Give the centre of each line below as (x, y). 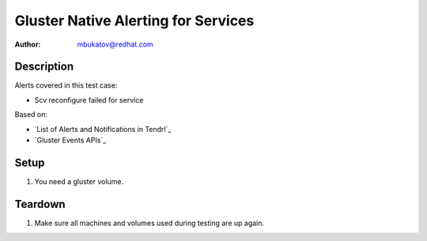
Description (44, 67)
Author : (28, 44)
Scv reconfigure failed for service (89, 100)
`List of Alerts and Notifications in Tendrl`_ (103, 129)
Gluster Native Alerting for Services (134, 21)
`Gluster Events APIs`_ (70, 140)
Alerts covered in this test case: (66, 85)
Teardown (40, 204)
